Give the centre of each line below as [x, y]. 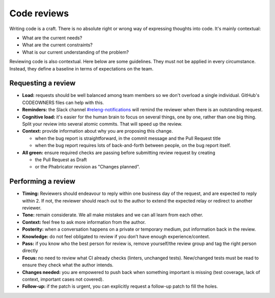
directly [30, 251]
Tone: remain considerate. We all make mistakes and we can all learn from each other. [113, 215]
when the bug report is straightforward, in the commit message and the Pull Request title [128, 138]
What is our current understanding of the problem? [76, 52]
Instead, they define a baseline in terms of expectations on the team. [81, 68]
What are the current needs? [52, 38]
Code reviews [39, 13]
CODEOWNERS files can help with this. [63, 103]
